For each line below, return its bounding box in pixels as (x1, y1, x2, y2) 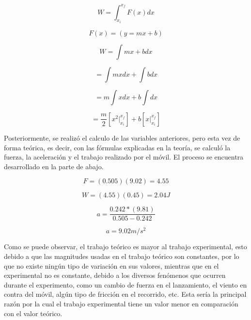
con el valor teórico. (4, 308, 63, 318)
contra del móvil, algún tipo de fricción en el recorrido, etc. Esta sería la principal (4, 289, 247, 299)
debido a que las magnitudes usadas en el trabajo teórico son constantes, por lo (4, 251, 239, 261)
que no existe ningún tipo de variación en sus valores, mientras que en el (4, 260, 219, 271)
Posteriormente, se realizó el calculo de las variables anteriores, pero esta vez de (4, 132, 240, 143)
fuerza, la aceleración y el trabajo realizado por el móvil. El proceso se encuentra (4, 152, 244, 162)
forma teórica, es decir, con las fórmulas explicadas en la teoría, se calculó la (4, 142, 231, 152)
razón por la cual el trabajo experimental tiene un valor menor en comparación (4, 299, 238, 309)
